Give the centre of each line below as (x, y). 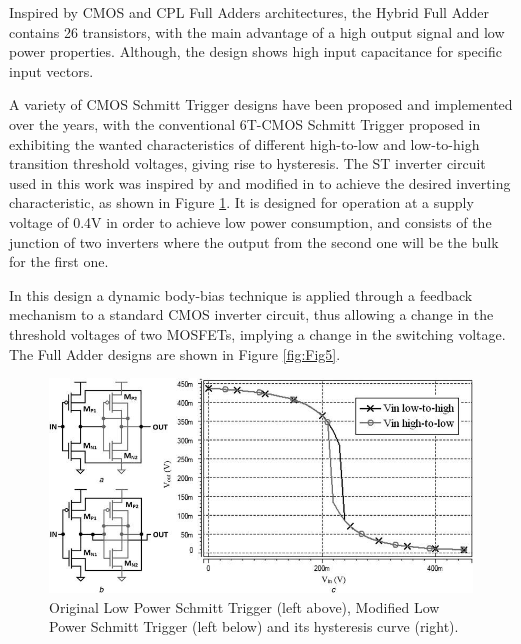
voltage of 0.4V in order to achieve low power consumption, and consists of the (250, 221)
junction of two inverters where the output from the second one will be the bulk (254, 241)
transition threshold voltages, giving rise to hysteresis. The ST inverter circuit (247, 163)
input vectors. (51, 70)
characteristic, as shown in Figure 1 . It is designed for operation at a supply (241, 202)
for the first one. (59, 261)
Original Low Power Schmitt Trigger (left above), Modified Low (244, 606)
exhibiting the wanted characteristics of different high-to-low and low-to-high (244, 143)
